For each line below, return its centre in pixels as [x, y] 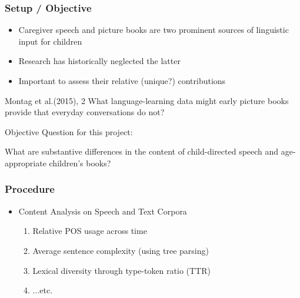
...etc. [43, 290]
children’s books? [80, 163]
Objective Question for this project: [69, 131]
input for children [50, 41]
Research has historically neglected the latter [99, 61]
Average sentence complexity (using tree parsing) [121, 250]
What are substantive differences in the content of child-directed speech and [142, 151]
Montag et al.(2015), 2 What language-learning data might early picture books [147, 100]
